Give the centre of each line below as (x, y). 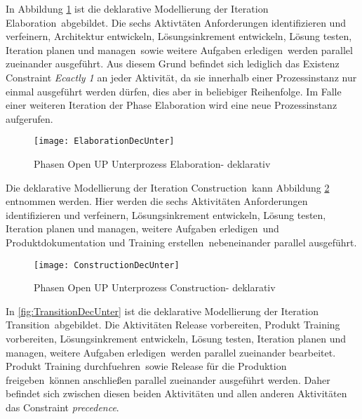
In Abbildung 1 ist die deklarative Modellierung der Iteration (137, 8)
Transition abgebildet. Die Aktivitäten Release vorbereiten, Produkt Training (173, 325)
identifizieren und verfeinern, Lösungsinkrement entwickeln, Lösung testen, (166, 214)
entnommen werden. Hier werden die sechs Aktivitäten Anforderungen (157, 201)
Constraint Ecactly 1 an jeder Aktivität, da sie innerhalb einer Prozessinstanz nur (181, 77)
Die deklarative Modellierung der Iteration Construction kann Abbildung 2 (168, 187)
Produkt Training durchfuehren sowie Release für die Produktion (146, 366)
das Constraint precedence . (62, 407)
